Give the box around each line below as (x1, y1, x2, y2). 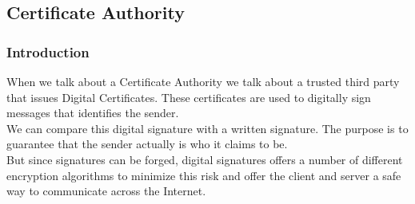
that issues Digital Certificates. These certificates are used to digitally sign (6, 88, 371, 105)
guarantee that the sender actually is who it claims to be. (6, 135, 288, 152)
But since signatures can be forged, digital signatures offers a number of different (6, 151, 403, 167)
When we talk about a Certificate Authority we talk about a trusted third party (6, 73, 400, 89)
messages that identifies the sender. (6, 104, 179, 121)
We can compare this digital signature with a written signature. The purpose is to (6, 120, 409, 136)
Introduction (6, 41, 90, 61)
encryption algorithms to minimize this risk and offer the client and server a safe (6, 167, 401, 183)
